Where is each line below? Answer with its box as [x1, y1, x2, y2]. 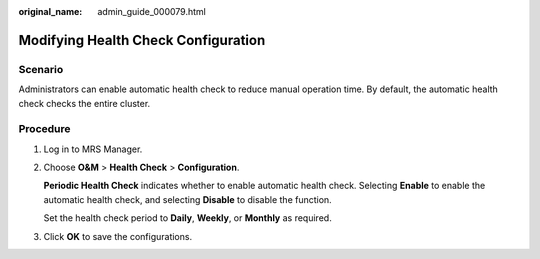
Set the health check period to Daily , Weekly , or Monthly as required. [43, 212, 332, 224]
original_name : [18, 6, 83, 17]
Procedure [18, 122, 71, 136]
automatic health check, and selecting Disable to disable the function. [43, 193, 332, 205]
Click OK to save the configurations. [43, 230, 193, 242]
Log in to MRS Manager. [43, 143, 143, 155]
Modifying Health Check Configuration [18, 31, 266, 49]
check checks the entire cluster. [18, 97, 151, 109]
